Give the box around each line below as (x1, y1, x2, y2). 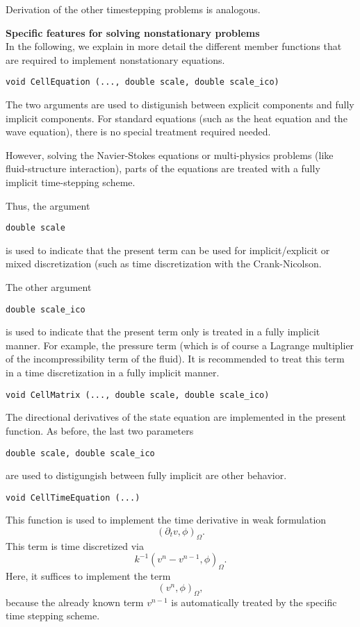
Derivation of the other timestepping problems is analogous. (6, 2, 261, 16)
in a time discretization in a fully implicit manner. (6, 365, 220, 380)
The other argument (6, 280, 92, 294)
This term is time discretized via (6, 538, 144, 553)
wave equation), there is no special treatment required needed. (6, 124, 271, 139)
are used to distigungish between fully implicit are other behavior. (6, 468, 287, 483)
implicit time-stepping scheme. (6, 175, 136, 189)
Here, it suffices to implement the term (6, 569, 171, 583)
